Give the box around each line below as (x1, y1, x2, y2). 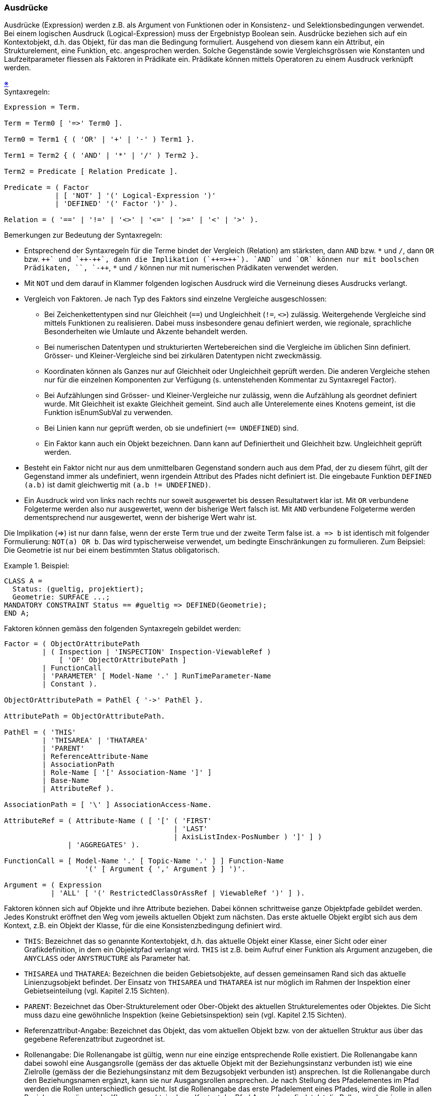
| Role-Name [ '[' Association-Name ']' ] (42, 768, 212, 777)
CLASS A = (4, 577, 42, 585)
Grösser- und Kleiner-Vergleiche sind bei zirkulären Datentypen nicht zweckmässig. (44, 351, 322, 360)
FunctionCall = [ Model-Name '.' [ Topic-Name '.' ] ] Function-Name (4, 857, 284, 865)
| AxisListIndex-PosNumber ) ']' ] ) (173, 833, 322, 841)
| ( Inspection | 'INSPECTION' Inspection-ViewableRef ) (42, 648, 272, 656)
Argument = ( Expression (4, 881, 102, 889)
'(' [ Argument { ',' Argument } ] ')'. (84, 865, 246, 873)
